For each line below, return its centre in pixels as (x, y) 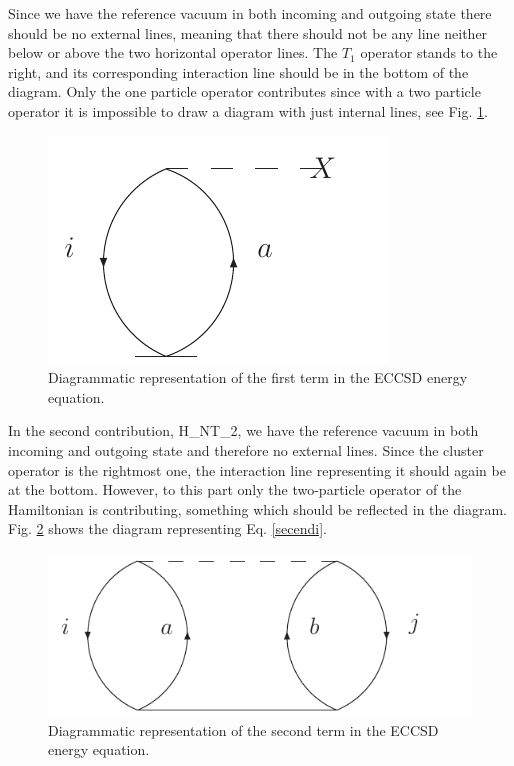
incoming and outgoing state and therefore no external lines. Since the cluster (246, 449)
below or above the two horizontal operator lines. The (173, 52)
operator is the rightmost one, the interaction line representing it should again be (257, 469)
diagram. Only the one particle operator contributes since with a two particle (244, 91)
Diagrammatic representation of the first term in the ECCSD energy (258, 377)
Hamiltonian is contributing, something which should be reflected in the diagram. (257, 508)
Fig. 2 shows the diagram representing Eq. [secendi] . (167, 528)
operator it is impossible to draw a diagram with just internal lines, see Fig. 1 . (248, 110)
